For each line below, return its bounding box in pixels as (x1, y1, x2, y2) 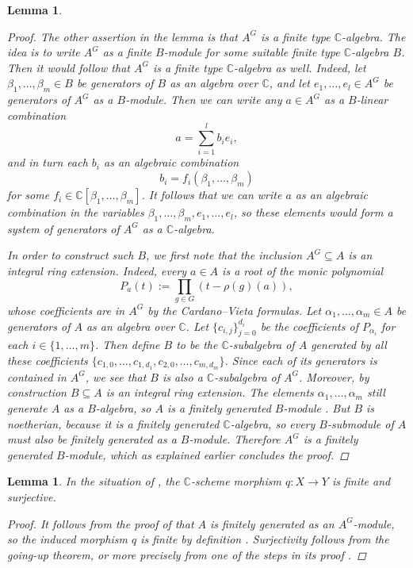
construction (7, 384, 67, 401)
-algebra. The (342, 28, 406, 44)
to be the (176, 336, 218, 353)
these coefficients (7, 351, 88, 368)
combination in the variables (7, 204, 144, 221)
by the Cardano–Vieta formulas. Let (147, 301, 322, 318)
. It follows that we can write (141, 186, 282, 203)
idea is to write (7, 44, 80, 60)
